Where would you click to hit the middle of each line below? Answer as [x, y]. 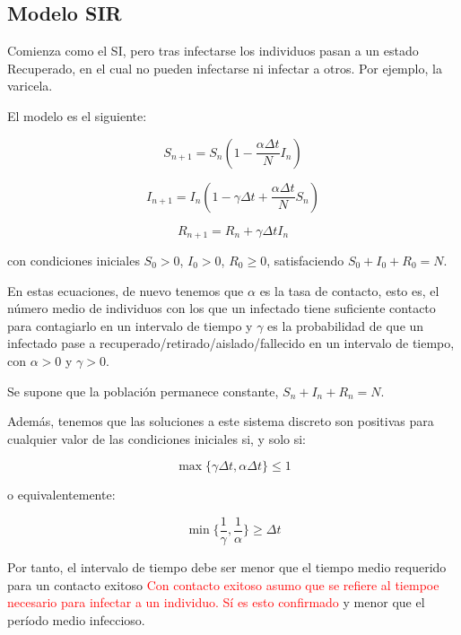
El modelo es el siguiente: [77, 115]
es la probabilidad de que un [346, 325]
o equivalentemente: [61, 495]
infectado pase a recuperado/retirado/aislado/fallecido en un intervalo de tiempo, [231, 343]
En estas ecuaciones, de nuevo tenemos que [126, 290]
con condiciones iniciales [74, 261]
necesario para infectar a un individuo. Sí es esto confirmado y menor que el [216, 602]
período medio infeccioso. [76, 619]
